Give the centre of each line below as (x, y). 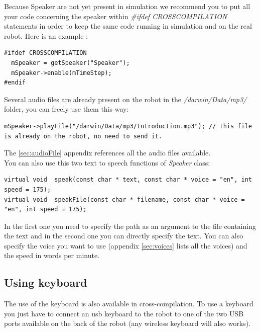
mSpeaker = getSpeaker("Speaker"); (71, 63)
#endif (15, 83)
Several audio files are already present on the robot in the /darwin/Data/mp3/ (125, 99)
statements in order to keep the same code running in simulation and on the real (128, 26)
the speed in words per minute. (52, 255)
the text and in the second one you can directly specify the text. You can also (124, 236)
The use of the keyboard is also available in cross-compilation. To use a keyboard (129, 304)
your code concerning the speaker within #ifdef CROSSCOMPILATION (116, 16)
